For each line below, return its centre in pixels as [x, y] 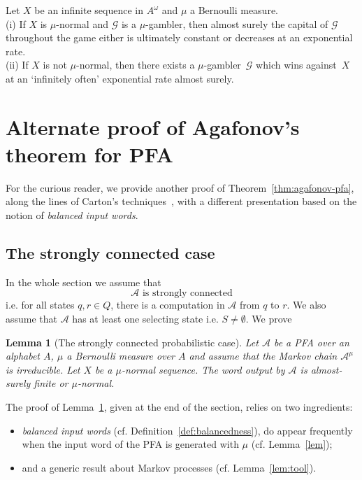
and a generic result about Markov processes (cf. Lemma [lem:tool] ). [169, 467]
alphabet [23, 356]
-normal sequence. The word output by [203, 369]
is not [55, 65]
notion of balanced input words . [72, 215]
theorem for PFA [89, 154]
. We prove [269, 319]
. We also [306, 305]
